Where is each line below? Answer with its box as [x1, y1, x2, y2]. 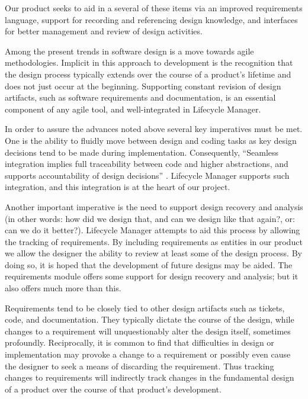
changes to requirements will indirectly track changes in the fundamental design [5, 371, 294, 384]
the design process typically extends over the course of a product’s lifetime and [5, 67, 291, 80]
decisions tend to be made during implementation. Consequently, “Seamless [5, 146, 279, 158]
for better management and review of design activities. [5, 25, 203, 37]
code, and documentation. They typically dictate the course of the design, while [5, 313, 294, 326]
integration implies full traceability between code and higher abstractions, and [5, 157, 288, 170]
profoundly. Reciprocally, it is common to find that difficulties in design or [5, 336, 274, 349]
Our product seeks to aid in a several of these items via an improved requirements [5, 2, 303, 14]
